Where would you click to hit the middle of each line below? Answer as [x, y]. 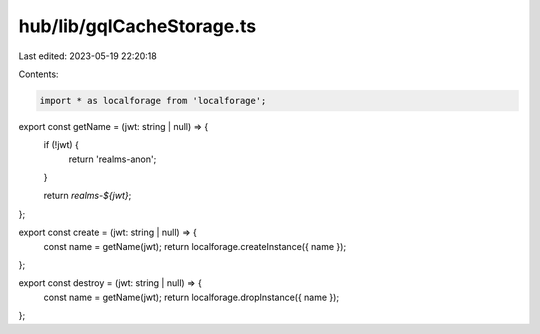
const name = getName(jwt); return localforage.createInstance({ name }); [195, 246]
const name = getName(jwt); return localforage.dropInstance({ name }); [191, 297]
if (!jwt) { [61, 145]
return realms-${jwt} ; [87, 196]
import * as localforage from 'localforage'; [153, 100]
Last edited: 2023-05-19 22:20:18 [87, 56]
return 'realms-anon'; [112, 159]
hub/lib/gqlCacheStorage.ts [137, 26]
